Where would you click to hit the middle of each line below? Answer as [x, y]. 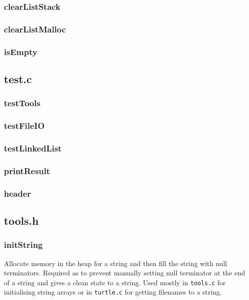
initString [23, 245]
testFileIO [24, 126]
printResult [27, 170]
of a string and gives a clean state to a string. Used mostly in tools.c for [115, 282]
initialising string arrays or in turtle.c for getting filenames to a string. [113, 292]
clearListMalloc [35, 29]
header [18, 193]
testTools [22, 103]
